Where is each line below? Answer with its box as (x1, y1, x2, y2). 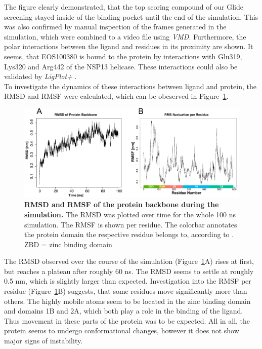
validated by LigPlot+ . (4, 71, 77, 82)
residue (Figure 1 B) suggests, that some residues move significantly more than (4, 286, 247, 296)
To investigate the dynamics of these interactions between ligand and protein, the (4, 81, 256, 91)
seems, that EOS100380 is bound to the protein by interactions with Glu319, (4, 51, 242, 61)
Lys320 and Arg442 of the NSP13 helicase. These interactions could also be (4, 61, 238, 71)
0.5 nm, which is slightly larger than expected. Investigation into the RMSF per (4, 276, 251, 286)
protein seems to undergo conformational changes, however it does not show (4, 325, 239, 336)
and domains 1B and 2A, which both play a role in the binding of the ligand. (4, 305, 243, 316)
